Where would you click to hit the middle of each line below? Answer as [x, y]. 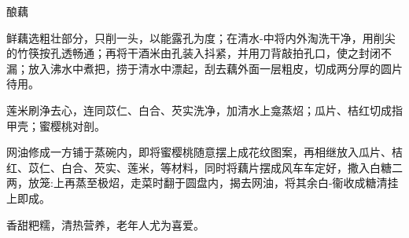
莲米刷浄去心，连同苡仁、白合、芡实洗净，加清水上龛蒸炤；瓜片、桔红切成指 [204, 110]
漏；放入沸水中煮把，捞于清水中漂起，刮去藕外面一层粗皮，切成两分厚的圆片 [204, 68]
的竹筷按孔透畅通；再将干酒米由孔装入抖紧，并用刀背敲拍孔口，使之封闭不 [199, 53]
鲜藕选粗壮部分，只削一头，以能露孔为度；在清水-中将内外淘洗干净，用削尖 [201, 37]
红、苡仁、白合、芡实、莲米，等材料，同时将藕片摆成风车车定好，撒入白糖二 [204, 167]
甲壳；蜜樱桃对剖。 [56, 125]
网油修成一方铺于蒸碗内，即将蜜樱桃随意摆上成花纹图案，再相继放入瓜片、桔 [204, 152]
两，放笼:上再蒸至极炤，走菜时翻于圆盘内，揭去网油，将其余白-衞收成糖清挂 [203, 183]
